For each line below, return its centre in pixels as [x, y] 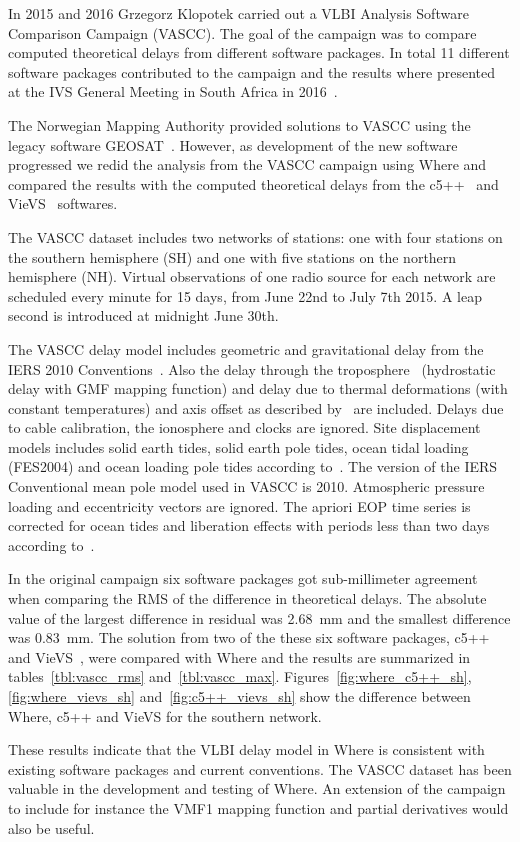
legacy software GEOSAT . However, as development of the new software [233, 144]
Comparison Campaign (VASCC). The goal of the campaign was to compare [242, 32]
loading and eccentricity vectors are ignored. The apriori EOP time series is [239, 505]
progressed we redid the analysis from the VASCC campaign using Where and [247, 164]
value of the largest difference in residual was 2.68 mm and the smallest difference [259, 617]
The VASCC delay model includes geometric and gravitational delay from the [246, 348]
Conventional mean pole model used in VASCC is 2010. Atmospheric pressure [246, 486]
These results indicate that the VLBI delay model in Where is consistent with [246, 749]
